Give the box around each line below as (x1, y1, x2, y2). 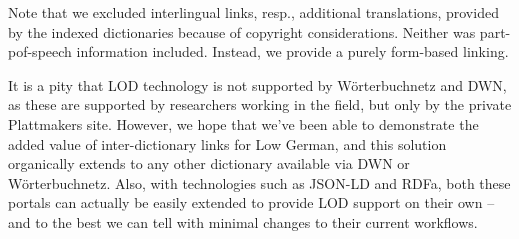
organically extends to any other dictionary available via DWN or (8, 153, 410, 174)
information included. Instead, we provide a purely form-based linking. (76, 41, 509, 62)
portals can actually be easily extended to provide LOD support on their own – (8, 192, 495, 213)
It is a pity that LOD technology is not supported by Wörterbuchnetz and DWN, (8, 74, 507, 95)
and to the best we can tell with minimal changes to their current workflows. (8, 211, 478, 232)
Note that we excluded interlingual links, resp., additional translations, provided (8, 2, 499, 22)
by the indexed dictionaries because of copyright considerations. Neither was (8, 21, 476, 42)
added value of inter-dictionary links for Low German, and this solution (8, 133, 447, 154)
